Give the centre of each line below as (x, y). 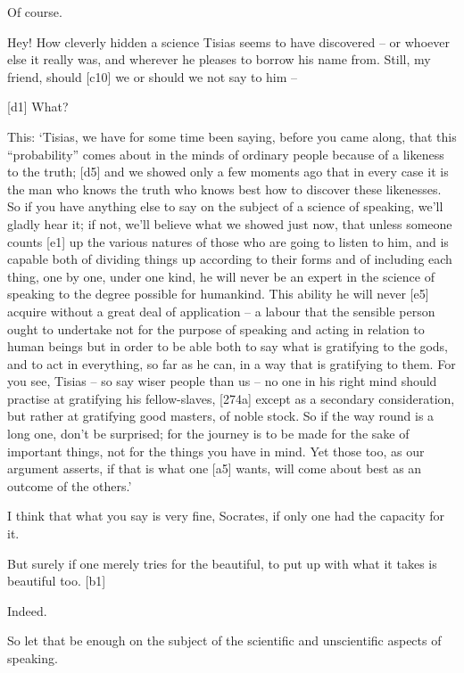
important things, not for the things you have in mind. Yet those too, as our (216, 451)
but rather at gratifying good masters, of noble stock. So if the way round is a (221, 416)
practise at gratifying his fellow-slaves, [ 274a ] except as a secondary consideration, (231, 398)
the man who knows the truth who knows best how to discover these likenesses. (224, 189)
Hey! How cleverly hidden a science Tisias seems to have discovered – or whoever (228, 41)
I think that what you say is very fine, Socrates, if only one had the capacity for (226, 516)
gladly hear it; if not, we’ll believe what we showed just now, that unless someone (230, 223)
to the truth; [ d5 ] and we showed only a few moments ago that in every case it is (228, 172)
